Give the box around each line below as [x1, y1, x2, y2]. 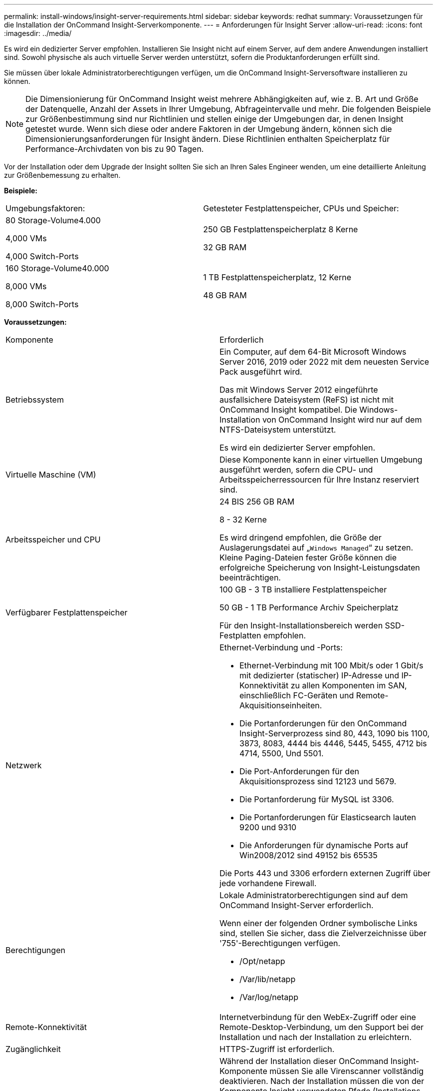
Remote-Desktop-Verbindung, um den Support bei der [219, 1022, 424, 1032]
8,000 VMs [5, 281, 47, 291]
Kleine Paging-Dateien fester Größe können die [219, 552, 397, 562]
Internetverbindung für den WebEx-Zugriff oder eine [219, 1012, 416, 1022]
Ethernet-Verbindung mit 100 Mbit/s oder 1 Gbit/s [239, 660, 424, 670]
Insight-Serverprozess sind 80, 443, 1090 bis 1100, [239, 728, 430, 738]
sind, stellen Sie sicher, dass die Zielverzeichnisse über [219, 928, 427, 938]
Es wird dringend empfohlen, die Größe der [219, 533, 382, 543]
